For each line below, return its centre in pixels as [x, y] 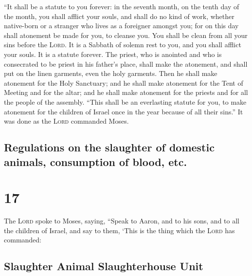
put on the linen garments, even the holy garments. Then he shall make [111, 73]
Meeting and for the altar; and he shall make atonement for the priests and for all [126, 92]
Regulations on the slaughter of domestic [109, 147]
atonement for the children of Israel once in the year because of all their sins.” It [124, 111]
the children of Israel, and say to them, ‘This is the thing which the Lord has [119, 230]
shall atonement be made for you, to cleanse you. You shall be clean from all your [126, 35]
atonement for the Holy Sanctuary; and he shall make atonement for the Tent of [124, 83]
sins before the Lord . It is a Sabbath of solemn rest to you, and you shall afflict [123, 45]
